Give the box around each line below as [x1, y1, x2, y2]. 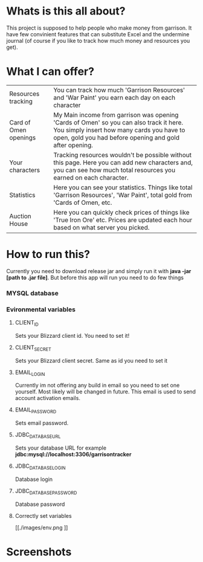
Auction [9, 212, 31, 220]
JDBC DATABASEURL [14, 431, 61, 440]
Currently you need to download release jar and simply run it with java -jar [6, 267, 192, 274]
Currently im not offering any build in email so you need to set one [14, 382, 180, 389]
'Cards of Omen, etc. [53, 198, 112, 207]
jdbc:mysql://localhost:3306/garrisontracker [14, 451, 132, 458]
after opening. [53, 141, 94, 149]
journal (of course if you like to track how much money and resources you [6, 37, 190, 44]
